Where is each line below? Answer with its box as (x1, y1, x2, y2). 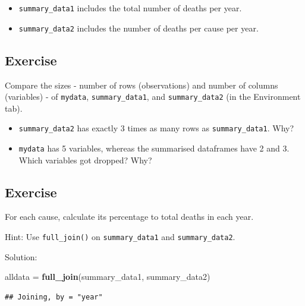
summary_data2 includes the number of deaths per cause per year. (18, 21, 259, 34)
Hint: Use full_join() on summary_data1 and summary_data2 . (5, 231, 235, 243)
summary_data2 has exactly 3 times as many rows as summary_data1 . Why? (18, 122, 294, 134)
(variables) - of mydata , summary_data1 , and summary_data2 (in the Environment (5, 90, 301, 103)
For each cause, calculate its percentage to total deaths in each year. (5, 210, 254, 223)
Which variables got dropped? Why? (18, 153, 152, 166)
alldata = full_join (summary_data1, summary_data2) (5, 270, 210, 283)
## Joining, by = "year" (5, 292, 103, 301)
